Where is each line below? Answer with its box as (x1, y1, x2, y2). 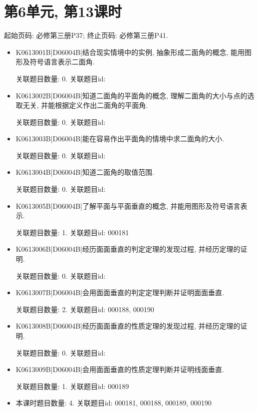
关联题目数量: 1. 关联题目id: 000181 (15, 227, 129, 237)
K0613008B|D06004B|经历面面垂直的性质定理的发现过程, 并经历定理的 (15, 321, 241, 331)
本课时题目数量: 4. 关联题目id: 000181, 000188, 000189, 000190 (15, 398, 212, 408)
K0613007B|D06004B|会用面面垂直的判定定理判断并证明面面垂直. (15, 287, 224, 298)
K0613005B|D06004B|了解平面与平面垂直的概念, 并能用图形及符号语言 (15, 200, 241, 211)
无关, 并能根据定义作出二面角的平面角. (22, 100, 148, 110)
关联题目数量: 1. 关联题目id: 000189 (15, 381, 129, 391)
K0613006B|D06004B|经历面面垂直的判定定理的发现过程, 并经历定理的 (15, 244, 241, 254)
